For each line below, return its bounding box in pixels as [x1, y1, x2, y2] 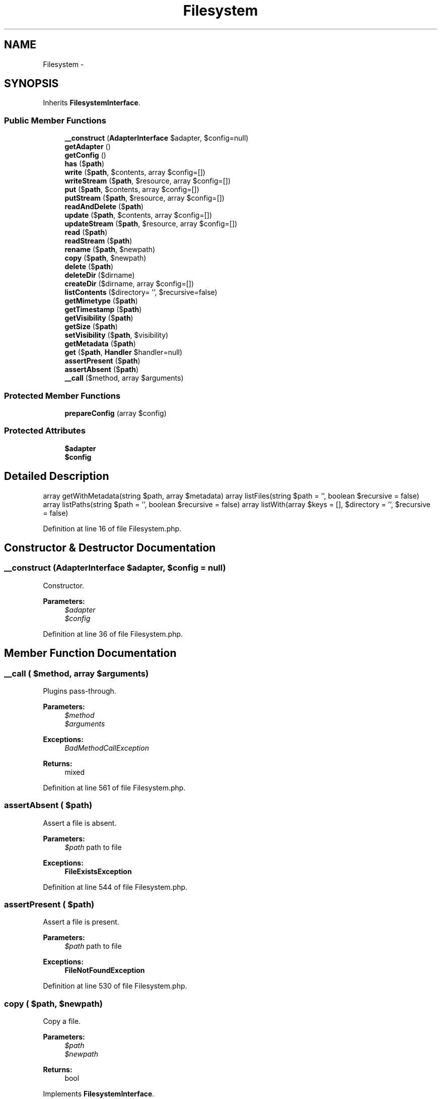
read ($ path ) [64, 228, 108, 237]
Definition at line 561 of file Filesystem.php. [43, 783, 186, 792]
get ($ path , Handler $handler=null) [64, 348, 183, 357]
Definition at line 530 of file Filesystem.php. [43, 982, 187, 991]
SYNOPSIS [4, 77, 59, 90]
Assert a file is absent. [43, 818, 117, 827]
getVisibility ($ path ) [64, 314, 133, 323]
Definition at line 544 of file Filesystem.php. [43, 882, 188, 891]
